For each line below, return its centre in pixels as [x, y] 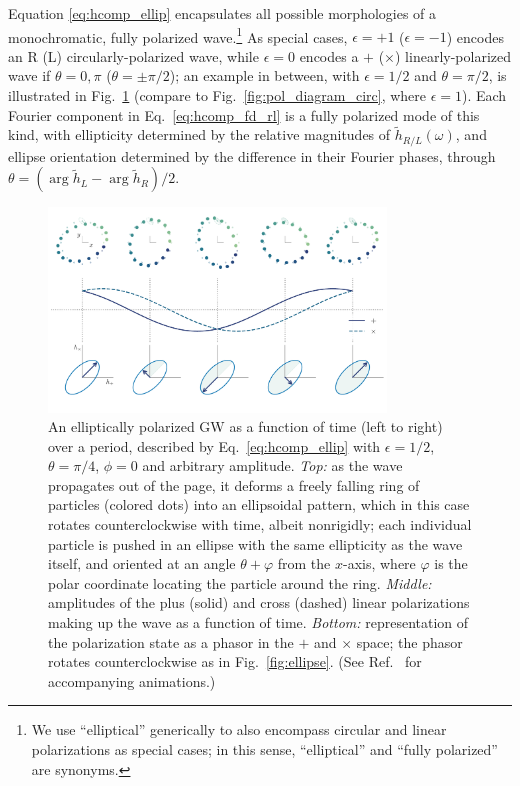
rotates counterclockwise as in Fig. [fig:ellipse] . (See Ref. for [235, 661]
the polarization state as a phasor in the [171, 641]
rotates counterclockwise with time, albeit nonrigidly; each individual [260, 524]
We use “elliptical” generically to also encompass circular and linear [239, 729]
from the [304, 563]
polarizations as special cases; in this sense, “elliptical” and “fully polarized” [264, 749]
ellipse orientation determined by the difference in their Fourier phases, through [252, 155]
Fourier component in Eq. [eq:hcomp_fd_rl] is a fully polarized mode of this [244, 114]
